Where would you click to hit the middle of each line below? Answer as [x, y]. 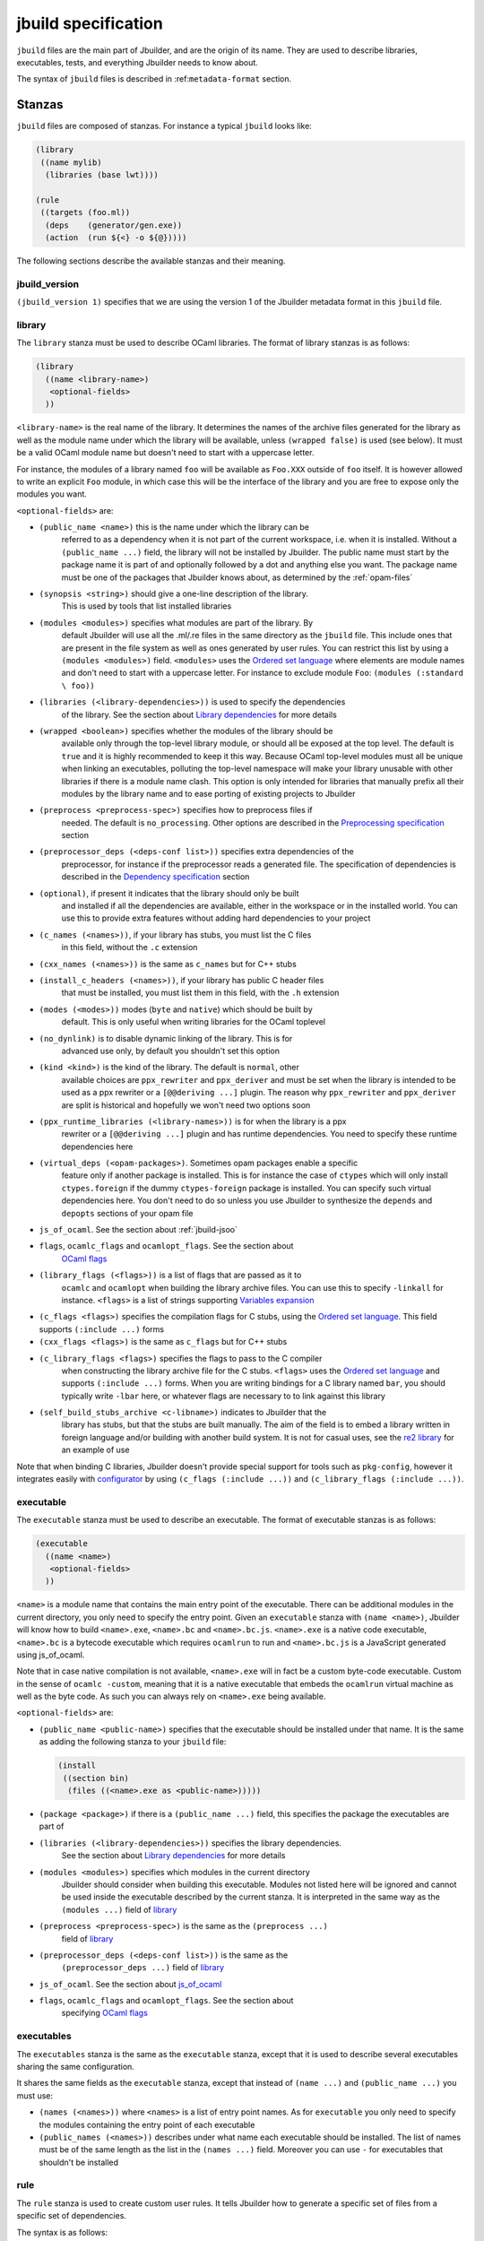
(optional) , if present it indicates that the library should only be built [169, 893]
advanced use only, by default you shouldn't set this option [171, 1051]
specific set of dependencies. [72, 2216]
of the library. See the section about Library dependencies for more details [199, 714]
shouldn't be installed [79, 2162]
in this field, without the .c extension [130, 947]
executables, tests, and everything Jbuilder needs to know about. [138, 62]
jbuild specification [90, 23]
